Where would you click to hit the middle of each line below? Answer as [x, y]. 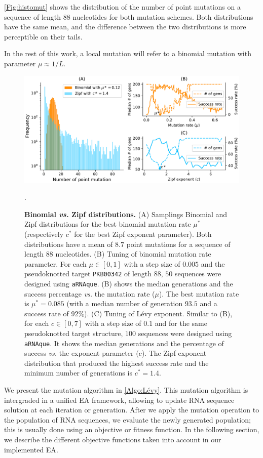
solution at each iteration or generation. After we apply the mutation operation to [132, 410]
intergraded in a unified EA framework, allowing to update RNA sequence [119, 400]
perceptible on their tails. [43, 36]
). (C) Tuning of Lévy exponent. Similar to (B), [158, 313]
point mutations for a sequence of [178, 244]
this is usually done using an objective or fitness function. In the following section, [132, 429]
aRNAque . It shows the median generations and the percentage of [124, 343]
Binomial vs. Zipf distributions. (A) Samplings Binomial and [126, 214]
